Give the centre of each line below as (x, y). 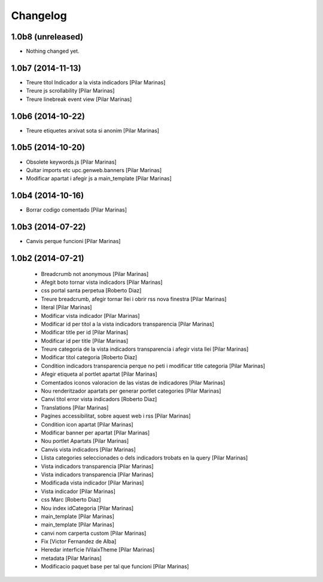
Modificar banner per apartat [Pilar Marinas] (95, 433)
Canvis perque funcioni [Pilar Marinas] (73, 241)
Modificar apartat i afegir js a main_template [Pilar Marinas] (99, 179)
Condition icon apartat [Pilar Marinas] (87, 424)
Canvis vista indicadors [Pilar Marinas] (88, 449)
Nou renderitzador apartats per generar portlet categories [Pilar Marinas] (131, 391)
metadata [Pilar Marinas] (71, 558)
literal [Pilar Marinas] (66, 307)
